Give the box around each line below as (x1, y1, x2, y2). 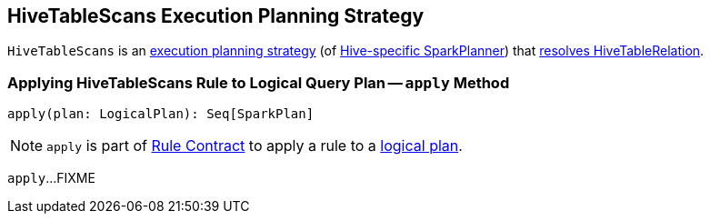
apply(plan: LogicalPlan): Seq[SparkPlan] (7, 106, 315, 122)
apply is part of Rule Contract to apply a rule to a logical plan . (46, 136, 463, 156)
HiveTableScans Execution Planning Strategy (7, 5, 425, 27)
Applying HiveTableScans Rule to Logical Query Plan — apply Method (7, 73, 510, 92)
